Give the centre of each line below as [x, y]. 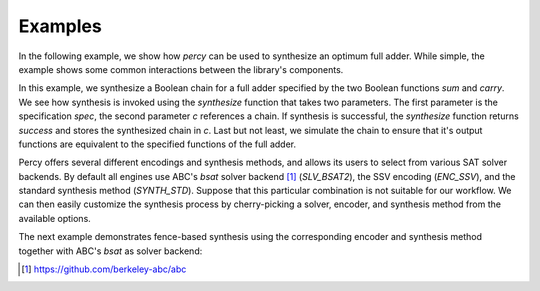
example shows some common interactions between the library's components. [181, 69]
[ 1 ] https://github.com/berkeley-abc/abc [104, 269]
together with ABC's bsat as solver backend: [110, 251]
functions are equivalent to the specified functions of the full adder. [157, 144]
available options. [55, 218]
